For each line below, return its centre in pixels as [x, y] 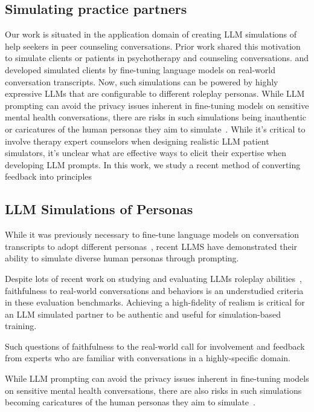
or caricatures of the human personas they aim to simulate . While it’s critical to [155, 129]
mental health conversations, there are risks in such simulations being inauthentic [155, 117]
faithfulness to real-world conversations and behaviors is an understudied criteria [154, 290]
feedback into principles [49, 176]
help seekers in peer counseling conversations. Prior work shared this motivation [153, 46]
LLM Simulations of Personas [99, 209]
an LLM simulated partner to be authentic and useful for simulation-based [143, 314]
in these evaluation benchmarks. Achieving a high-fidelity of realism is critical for [155, 302]
